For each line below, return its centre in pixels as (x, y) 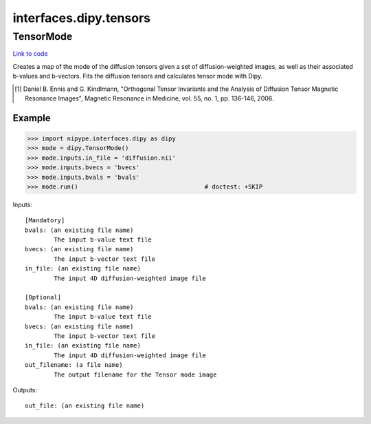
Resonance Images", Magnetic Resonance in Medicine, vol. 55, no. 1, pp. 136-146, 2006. (149, 98)
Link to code (30, 54)
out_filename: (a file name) (74, 365)
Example (32, 118)
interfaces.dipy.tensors (82, 18)
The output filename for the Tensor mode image (135, 374)
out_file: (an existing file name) (85, 406)
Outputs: (25, 390)
